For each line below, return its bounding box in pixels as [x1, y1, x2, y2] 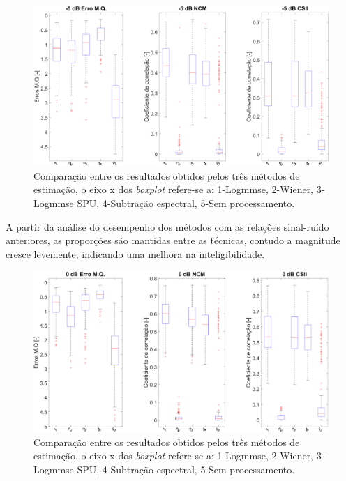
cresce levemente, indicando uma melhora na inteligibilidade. [6, 246, 265, 261]
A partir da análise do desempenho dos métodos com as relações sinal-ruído [6, 219, 329, 234]
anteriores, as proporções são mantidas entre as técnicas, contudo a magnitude [6, 233, 340, 247]
